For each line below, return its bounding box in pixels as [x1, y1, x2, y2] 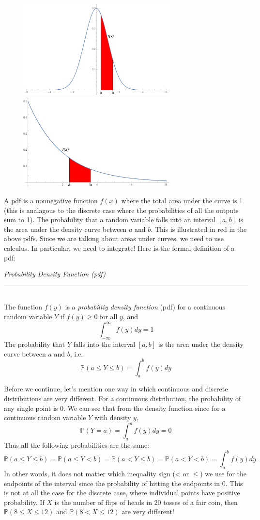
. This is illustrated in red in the [151, 224, 247, 234]
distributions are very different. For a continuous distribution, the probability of [4, 393, 241, 403]
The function [4, 302, 42, 312]
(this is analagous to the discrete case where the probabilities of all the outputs [4, 205, 239, 215]
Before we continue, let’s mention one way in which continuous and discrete [4, 384, 228, 394]
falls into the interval [73, 339, 136, 349]
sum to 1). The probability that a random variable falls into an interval [4, 214, 216, 225]
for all [100, 311, 118, 322]
